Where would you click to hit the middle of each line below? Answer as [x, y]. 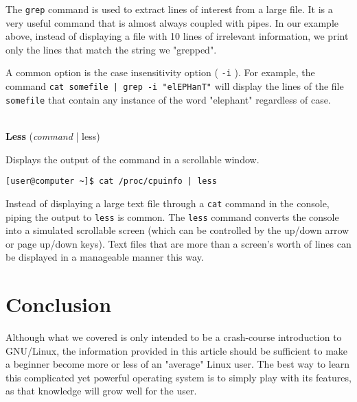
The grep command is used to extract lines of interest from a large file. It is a [169, 9]
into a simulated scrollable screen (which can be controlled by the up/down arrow [177, 230]
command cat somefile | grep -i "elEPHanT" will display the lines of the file [175, 86]
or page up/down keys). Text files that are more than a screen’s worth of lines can [178, 243]
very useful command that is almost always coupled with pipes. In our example [172, 22]
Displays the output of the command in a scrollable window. [133, 159]
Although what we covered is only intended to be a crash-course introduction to [174, 337]
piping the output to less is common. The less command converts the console [172, 216]
